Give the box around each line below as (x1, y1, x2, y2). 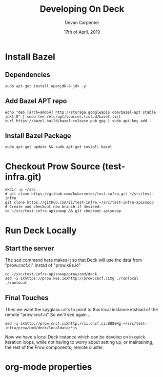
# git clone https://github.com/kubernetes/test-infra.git (5, 191, 128, 196)
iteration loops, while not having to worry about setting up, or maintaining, (5, 339, 154, 345)
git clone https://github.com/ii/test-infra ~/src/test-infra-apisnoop (5, 200, 154, 205)
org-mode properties (5, 361, 92, 373)
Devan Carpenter (64, 20, 100, 25)
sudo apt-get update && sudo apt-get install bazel (5, 145, 112, 149)
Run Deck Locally (5, 225, 77, 236)
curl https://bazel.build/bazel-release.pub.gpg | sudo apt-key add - (5, 118, 152, 123)
